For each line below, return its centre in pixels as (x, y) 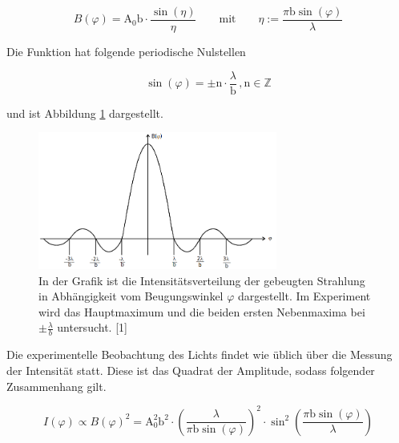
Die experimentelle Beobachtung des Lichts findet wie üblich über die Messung (199, 354)
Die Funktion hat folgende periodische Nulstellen (126, 52)
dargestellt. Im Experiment (304, 296)
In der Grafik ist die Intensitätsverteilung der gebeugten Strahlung (202, 280)
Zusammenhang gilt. (56, 386)
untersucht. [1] (92, 327)
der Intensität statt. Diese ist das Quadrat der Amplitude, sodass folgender (191, 370)
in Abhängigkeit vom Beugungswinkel (131, 296)
